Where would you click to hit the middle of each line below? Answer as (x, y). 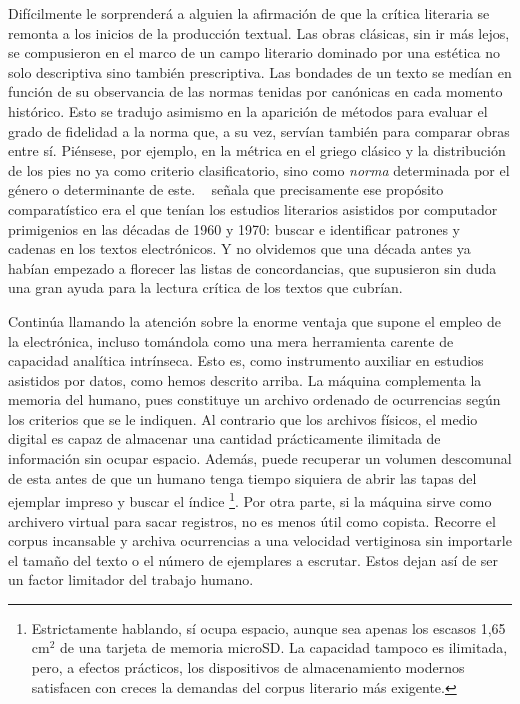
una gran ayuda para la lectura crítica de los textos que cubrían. (205, 287)
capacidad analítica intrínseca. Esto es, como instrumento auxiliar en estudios (246, 360)
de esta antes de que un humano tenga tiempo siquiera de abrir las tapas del (242, 477)
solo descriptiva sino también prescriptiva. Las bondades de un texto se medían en (260, 71)
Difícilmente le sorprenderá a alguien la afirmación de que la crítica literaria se (249, 13)
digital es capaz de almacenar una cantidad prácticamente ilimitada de (224, 438)
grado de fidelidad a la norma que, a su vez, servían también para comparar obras (259, 130)
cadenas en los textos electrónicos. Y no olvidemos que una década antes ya (239, 248)
